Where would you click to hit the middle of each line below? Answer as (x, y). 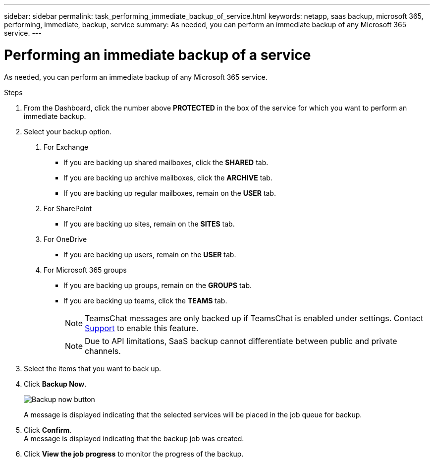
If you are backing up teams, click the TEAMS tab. (145, 300)
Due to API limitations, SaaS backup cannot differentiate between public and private (241, 341)
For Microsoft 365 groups (85, 270)
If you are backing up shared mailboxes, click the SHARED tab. (166, 162)
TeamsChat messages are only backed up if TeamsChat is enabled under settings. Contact (254, 318)
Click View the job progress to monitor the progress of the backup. (134, 454)
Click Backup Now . (55, 384)
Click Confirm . (48, 430)
